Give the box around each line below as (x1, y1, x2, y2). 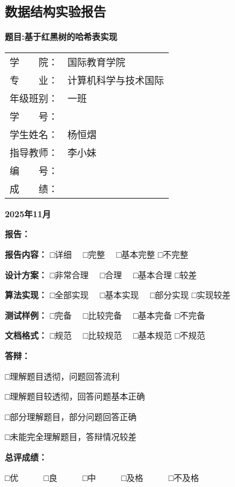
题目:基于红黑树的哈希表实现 (5, 30, 117, 43)
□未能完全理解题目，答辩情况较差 (5, 430, 137, 443)
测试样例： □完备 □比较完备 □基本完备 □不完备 (5, 308, 205, 321)
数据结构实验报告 (5, 2, 106, 21)
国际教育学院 (67, 54, 126, 69)
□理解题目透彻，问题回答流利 (5, 369, 120, 382)
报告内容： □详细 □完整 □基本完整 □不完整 (5, 247, 189, 260)
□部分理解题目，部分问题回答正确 (5, 410, 137, 422)
